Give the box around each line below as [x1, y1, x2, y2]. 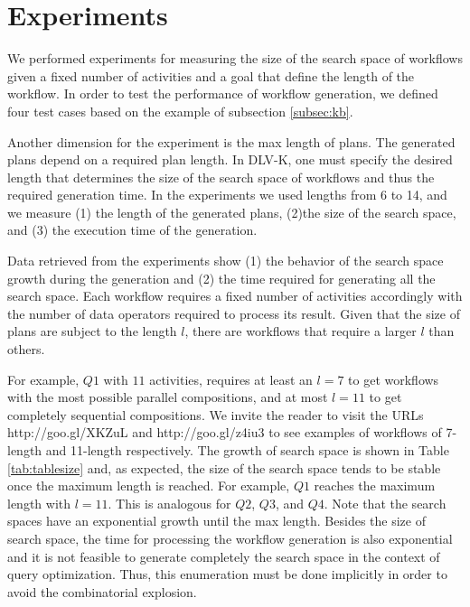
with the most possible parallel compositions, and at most [7, 388, 328, 406]
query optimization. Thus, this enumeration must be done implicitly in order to [7, 565, 447, 584]
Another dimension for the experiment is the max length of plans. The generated [7, 132, 456, 151]
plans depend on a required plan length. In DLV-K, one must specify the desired [7, 150, 453, 169]
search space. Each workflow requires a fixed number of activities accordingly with [7, 286, 463, 305]
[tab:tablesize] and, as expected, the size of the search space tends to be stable [7, 458, 441, 477]
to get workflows [348, 369, 439, 388]
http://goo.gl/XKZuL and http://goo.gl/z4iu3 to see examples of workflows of [7, 423, 442, 442]
